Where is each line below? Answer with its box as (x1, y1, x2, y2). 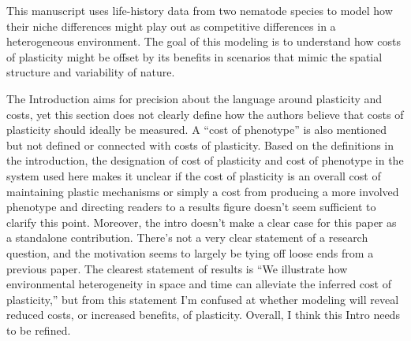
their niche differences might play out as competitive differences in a (6, 17, 336, 34)
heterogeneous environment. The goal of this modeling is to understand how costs (6, 33, 401, 50)
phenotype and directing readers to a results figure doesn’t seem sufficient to (6, 198, 376, 215)
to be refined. (6, 321, 71, 338)
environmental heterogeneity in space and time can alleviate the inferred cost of (6, 276, 391, 292)
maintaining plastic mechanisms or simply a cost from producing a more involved (6, 183, 399, 199)
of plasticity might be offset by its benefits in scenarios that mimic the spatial (6, 48, 383, 65)
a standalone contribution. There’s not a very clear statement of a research (6, 229, 368, 246)
